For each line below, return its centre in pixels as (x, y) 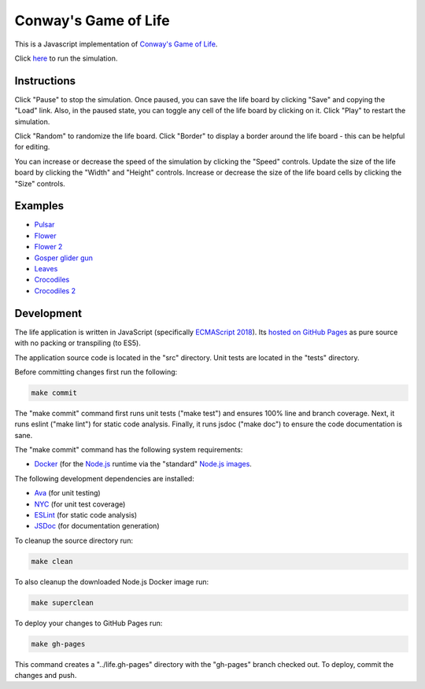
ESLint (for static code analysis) (86, 515)
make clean (52, 561)
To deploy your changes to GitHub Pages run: (89, 623)
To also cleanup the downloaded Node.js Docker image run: (112, 581)
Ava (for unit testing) (68, 493)
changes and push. (46, 676)
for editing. (32, 147)
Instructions (45, 81)
